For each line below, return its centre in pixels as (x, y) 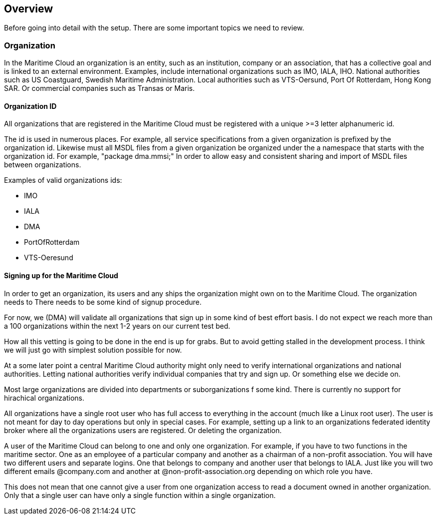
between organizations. (43, 165)
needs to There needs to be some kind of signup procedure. (103, 302)
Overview (29, 9)
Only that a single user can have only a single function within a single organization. (140, 495)
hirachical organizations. (44, 398)
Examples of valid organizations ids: (63, 180)
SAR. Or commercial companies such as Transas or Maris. (100, 88)
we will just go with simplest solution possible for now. (93, 350)
